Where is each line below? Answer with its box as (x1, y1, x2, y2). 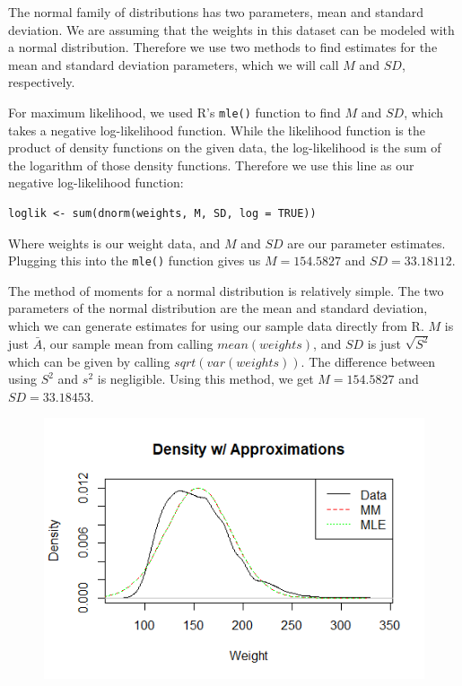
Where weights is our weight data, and (8, 233, 221, 252)
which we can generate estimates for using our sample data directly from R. (8, 317, 424, 335)
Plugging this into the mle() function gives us (8, 251, 261, 270)
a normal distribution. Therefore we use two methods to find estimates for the (8, 38, 438, 56)
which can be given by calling (8, 352, 170, 370)
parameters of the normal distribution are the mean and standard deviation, (8, 299, 428, 317)
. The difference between (301, 352, 435, 370)
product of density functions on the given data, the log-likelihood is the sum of (8, 138, 441, 157)
